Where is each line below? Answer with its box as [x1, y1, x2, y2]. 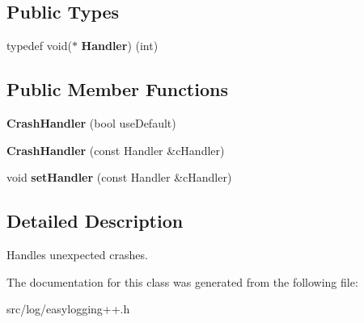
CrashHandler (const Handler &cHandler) [6, 141, 225, 158]
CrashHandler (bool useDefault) [6, 115, 176, 131]
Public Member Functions [6, 77, 228, 102]
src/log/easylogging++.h [6, 300, 130, 317]
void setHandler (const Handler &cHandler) [6, 169, 232, 186]
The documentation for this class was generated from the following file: [6, 273, 358, 290]
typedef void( [6, 37, 72, 54]
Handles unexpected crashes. [6, 245, 148, 262]
